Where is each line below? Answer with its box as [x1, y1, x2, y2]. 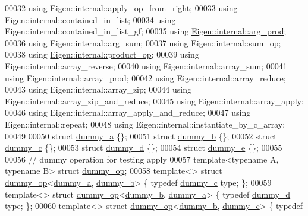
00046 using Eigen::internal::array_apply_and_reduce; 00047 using [5, 106, 251, 119]
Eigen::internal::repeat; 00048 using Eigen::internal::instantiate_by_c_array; [5, 117, 285, 130]
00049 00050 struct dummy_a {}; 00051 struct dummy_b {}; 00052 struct [5, 129, 277, 142]
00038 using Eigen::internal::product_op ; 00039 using [5, 48, 199, 61]
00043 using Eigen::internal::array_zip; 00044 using [5, 83, 191, 96]
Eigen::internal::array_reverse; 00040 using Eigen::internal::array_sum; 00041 [5, 59, 287, 72]
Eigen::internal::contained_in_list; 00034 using [5, 13, 176, 26]
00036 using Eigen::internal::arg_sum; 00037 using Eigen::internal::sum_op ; [5, 36, 281, 49]
